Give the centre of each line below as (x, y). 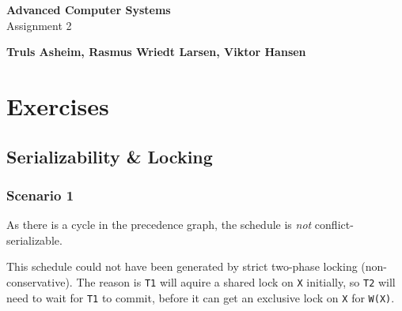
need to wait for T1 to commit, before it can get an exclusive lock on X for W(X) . (201, 297)
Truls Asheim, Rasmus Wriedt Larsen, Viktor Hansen (156, 52)
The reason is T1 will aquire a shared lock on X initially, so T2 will (236, 281)
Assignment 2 (39, 25)
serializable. (34, 240)
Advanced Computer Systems (89, 9)
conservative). (40, 281)
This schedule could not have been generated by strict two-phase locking (182, 266)
